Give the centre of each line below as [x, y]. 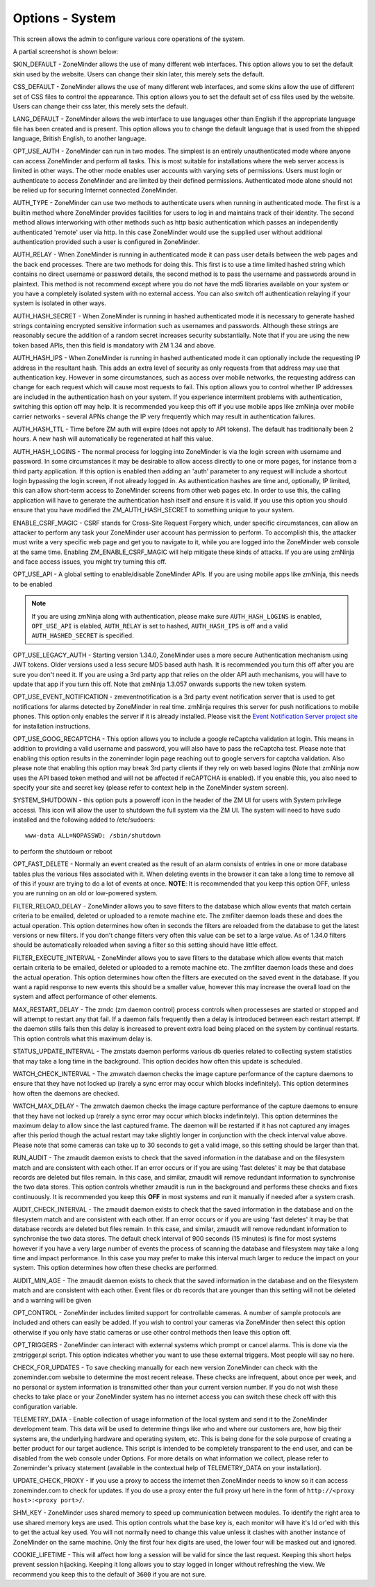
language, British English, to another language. [80, 138]
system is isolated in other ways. [60, 303]
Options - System [64, 18]
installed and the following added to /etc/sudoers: [84, 820]
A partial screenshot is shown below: [66, 51]
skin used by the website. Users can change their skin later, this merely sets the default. [139, 74]
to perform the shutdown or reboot [62, 851]
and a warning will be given [52, 1300]
